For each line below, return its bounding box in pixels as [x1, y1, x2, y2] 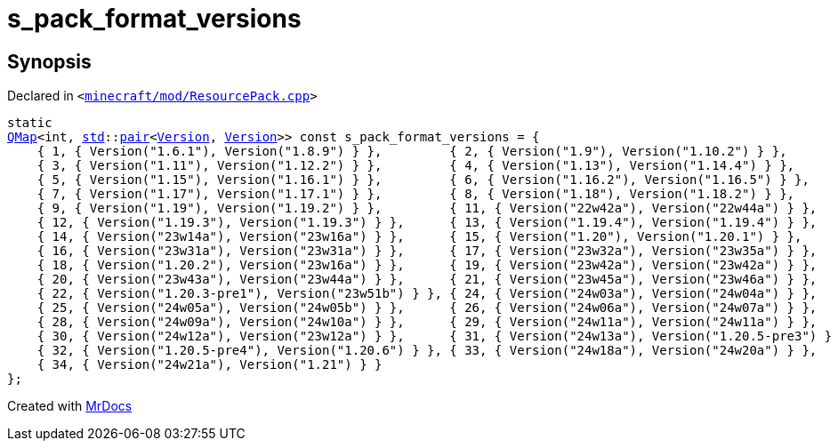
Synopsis [7, 50, 92, 73]
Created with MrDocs [7, 398, 133, 414]
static [7, 116, 52, 131]
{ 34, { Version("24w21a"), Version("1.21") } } [36, 357, 383, 372]
